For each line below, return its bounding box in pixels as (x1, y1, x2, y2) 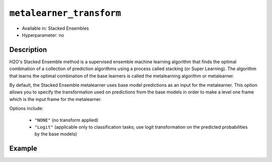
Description (9, 45, 47, 54)
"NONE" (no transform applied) (34, 117, 99, 123)
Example (9, 144, 37, 153)
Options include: (9, 105, 44, 112)
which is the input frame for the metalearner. (9, 96, 102, 102)
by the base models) (34, 131, 78, 137)
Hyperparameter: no (22, 32, 64, 38)
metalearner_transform (9, 8, 121, 19)
